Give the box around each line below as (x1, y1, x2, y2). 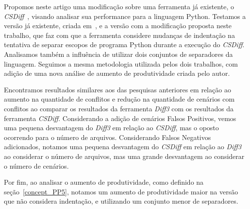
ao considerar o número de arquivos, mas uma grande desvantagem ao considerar (4, 151, 245, 161)
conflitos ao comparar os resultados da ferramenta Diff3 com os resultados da (4, 103, 234, 113)
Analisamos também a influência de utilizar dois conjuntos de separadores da (4, 49, 233, 59)
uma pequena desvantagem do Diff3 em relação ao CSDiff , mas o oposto (4, 122, 219, 133)
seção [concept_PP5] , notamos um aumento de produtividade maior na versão (4, 186, 238, 196)
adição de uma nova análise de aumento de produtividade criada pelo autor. (4, 68, 230, 78)
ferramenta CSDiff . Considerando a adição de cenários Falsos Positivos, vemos (4, 113, 236, 123)
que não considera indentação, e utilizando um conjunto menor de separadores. (4, 196, 238, 206)
